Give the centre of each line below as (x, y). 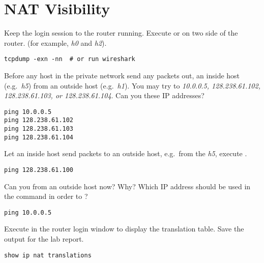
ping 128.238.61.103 (39, 129)
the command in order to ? (46, 196)
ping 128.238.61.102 (39, 120)
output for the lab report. (44, 239)
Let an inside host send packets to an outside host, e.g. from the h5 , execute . (126, 153)
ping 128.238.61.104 (39, 137)
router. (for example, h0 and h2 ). (55, 42)
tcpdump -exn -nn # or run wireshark (70, 59)
